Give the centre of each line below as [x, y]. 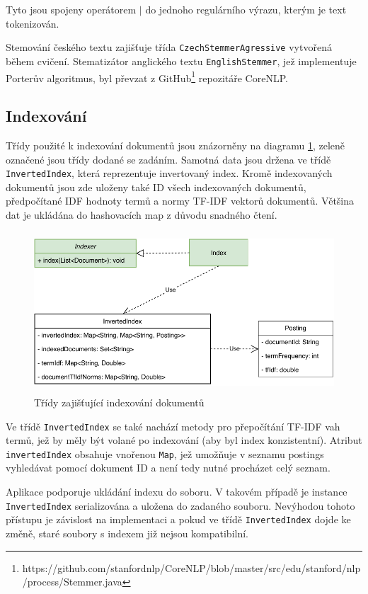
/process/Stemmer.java [72, 582]
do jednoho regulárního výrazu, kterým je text [246, 9]
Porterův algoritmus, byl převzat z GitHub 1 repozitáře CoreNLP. [147, 76]
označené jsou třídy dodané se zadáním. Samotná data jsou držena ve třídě [168, 159]
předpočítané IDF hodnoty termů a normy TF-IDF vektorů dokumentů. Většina [180, 201]
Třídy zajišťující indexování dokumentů [119, 402]
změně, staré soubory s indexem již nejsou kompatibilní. [127, 533]
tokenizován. [33, 23]
